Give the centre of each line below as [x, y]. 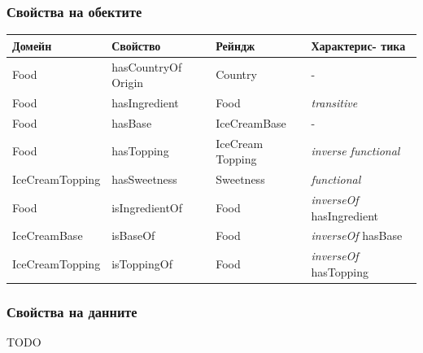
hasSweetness [144, 179]
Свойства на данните [72, 311]
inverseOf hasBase [357, 235]
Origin [128, 83]
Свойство [136, 45]
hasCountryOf [147, 66]
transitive [334, 102]
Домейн [32, 45]
